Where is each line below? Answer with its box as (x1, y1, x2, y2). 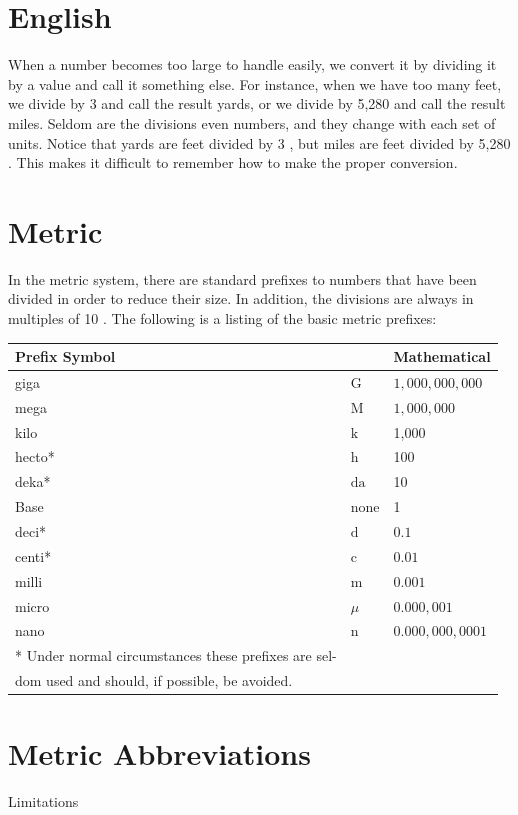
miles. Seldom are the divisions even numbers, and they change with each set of (8, 112, 496, 133)
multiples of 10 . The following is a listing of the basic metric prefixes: (8, 308, 437, 328)
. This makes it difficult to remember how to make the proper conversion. (8, 152, 458, 173)
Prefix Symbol (15, 346, 116, 367)
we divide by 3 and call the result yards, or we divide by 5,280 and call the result (8, 93, 506, 114)
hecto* (15, 446, 55, 467)
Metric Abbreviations (8, 733, 311, 774)
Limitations (8, 791, 79, 812)
